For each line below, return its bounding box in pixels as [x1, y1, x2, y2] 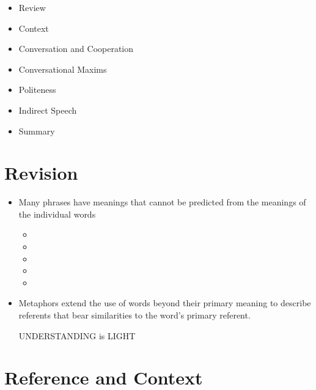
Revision [4, 160, 78, 185]
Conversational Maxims [18, 62, 107, 75]
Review [18, 1, 46, 13]
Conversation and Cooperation [18, 42, 134, 55]
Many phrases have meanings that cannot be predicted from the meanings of [18, 196, 306, 208]
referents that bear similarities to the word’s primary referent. [18, 309, 251, 322]
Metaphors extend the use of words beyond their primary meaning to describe [18, 296, 311, 309]
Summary [18, 124, 55, 137]
